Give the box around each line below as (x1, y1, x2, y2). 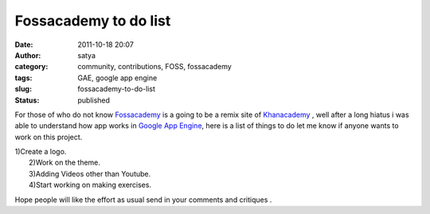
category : (14, 62, 49, 72)
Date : (14, 40, 33, 49)
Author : (14, 50, 41, 60)
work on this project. (14, 132, 83, 142)
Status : (14, 95, 40, 105)
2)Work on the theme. (29, 158, 101, 167)
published (77, 95, 111, 105)
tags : (14, 72, 33, 83)
